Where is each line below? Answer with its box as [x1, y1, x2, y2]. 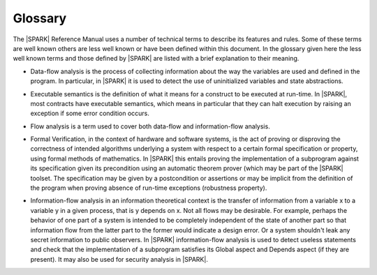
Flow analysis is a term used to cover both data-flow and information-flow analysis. [30, 122, 270, 131]
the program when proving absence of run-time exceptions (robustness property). [30, 184, 267, 192]
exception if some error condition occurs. [30, 109, 149, 118]
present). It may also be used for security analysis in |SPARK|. [30, 255, 209, 263]
